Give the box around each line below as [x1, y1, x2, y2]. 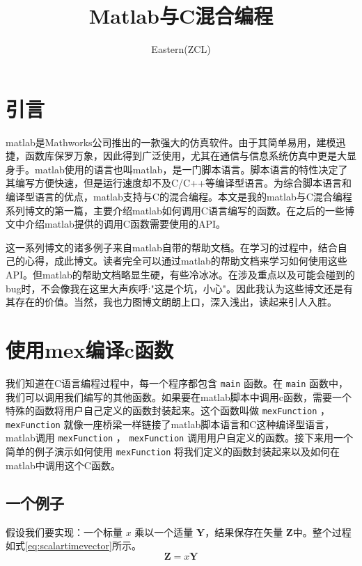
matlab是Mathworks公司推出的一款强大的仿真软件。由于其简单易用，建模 [6, 134, 336, 149]
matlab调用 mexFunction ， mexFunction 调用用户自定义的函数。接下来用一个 [6, 430, 353, 445]
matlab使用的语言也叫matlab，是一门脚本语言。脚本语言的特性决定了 [34, 162, 348, 176]
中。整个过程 [292, 524, 352, 539]
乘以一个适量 [134, 524, 194, 539]
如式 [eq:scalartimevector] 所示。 [6, 538, 141, 553]
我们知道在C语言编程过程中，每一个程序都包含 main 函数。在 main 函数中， [6, 375, 349, 390]
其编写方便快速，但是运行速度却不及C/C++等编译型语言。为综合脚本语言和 [6, 175, 352, 190]
